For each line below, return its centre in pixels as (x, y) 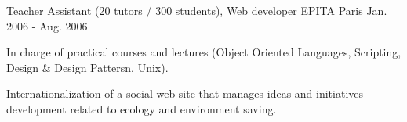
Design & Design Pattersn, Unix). (87, 67)
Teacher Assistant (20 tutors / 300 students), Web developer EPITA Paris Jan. (197, 10)
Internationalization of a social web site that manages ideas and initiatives (185, 93)
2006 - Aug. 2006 (47, 25)
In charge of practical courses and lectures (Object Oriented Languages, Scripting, (204, 52)
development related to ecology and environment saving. (142, 108)
